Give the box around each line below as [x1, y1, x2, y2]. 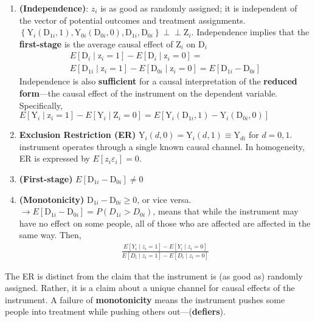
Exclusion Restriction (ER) [19, 128, 136, 141]
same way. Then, [19, 228, 81, 241]
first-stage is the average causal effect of [19, 37, 173, 50]
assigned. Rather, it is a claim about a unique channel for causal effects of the [5, 281, 295, 294]
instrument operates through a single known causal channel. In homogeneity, [19, 140, 305, 152]
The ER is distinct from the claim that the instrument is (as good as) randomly [5, 269, 303, 282]
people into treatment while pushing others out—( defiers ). [5, 305, 226, 318]
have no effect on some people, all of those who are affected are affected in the [19, 216, 311, 229]
